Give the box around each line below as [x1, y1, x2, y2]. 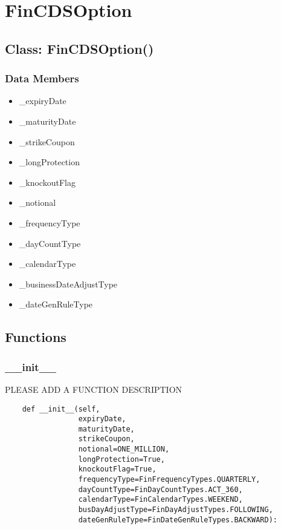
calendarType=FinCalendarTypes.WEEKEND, [78, 495, 243, 504]
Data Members [5, 71, 79, 86]
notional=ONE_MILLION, [78, 445, 170, 454]
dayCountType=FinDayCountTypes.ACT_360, [78, 485, 243, 494]
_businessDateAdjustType [19, 277, 118, 290]
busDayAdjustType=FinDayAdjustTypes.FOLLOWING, [78, 505, 273, 514]
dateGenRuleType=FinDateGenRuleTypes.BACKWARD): [78, 515, 278, 524]
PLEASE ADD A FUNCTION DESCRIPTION [5, 383, 182, 395]
